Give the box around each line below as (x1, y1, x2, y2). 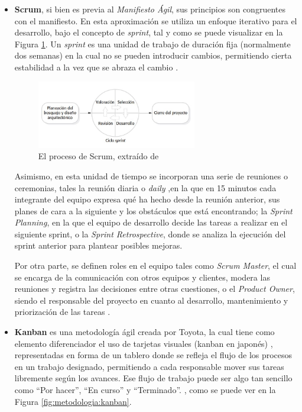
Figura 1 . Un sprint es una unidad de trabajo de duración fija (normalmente (14, 37, 291, 50)
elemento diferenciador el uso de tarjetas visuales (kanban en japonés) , (14, 337, 273, 349)
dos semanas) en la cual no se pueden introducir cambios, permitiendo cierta (14, 49, 292, 62)
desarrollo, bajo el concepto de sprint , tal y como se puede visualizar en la (14, 26, 283, 38)
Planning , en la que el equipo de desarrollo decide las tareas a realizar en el (14, 216, 288, 228)
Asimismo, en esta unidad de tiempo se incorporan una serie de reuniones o (14, 169, 288, 182)
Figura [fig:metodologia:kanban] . (14, 395, 132, 407)
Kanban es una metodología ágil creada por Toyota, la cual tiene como (14, 326, 275, 338)
